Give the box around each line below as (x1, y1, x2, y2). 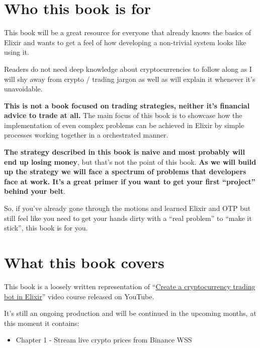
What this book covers (4, 252, 164, 272)
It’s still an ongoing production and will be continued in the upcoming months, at (4, 308, 256, 318)
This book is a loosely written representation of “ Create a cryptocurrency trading (4, 281, 255, 291)
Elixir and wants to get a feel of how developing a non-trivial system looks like (4, 37, 246, 47)
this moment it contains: (4, 317, 79, 328)
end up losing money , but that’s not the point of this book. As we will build (4, 156, 256, 167)
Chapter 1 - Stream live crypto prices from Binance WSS (16, 334, 192, 345)
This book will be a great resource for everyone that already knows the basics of (4, 27, 251, 38)
